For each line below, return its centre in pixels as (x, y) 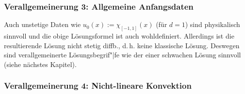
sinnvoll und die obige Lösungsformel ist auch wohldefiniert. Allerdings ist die (119, 36)
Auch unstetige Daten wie (42, 24)
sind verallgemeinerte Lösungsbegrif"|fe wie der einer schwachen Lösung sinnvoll (122, 55)
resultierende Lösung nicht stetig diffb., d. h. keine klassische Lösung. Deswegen (122, 45)
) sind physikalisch (212, 24)
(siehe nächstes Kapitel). (40, 64)
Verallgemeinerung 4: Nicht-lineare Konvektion (98, 86)
